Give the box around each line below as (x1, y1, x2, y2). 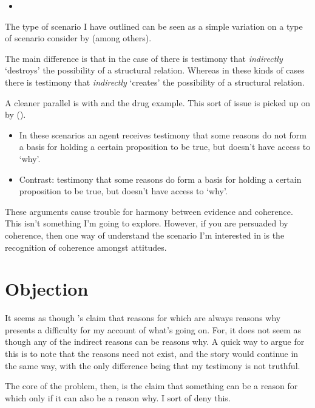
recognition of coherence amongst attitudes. (5, 240, 167, 253)
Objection (5, 276, 89, 301)
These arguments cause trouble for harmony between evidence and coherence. (5, 205, 293, 217)
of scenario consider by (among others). (5, 32, 152, 44)
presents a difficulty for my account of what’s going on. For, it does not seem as (5, 323, 302, 336)
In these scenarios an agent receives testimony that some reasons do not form (19, 128, 307, 141)
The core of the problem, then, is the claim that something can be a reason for (5, 379, 298, 392)
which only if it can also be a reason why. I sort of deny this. (5, 391, 231, 404)
